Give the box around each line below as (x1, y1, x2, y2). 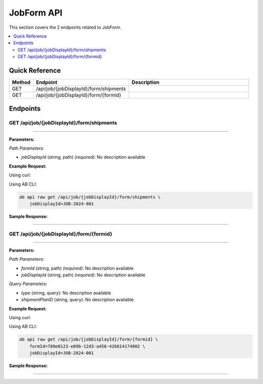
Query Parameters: (9, 281, 47, 287)
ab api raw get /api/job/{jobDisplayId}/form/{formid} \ (19, 337, 158, 342)
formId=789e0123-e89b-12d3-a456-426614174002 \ (29, 344, 146, 349)
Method (12, 79, 31, 86)
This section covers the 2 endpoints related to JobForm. (9, 24, 122, 30)
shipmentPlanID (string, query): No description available (21, 297, 134, 303)
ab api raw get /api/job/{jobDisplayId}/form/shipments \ (19, 194, 161, 200)
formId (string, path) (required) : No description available (21, 265, 134, 271)
